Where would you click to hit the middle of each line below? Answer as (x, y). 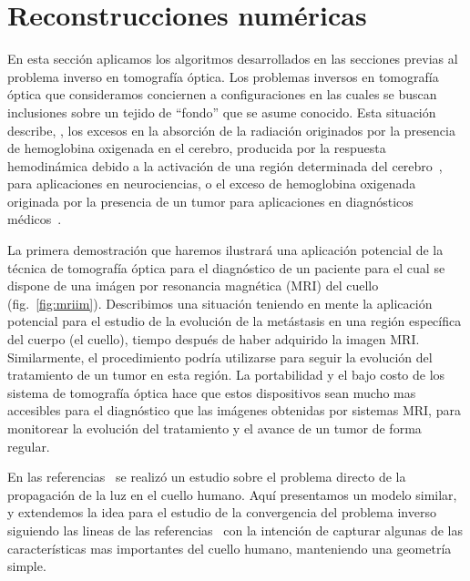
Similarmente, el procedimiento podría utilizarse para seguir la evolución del (220, 357)
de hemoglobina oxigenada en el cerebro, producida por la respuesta (197, 148)
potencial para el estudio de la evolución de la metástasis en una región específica (235, 321)
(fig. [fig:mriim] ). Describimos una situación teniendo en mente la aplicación (220, 303)
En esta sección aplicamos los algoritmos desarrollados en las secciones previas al (233, 59)
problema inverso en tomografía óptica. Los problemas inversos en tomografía (223, 76)
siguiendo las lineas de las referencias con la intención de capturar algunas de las (235, 530)
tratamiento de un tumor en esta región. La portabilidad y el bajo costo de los (226, 375)
